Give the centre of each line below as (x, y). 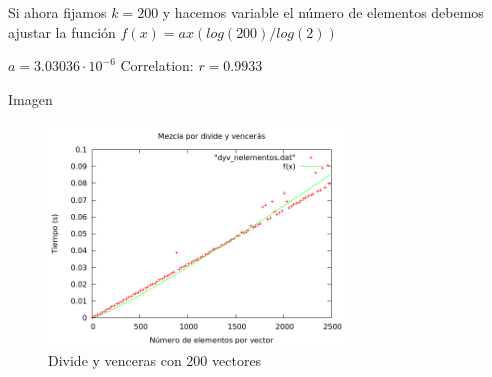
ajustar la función (62, 31)
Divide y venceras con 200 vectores (155, 359)
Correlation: (157, 65)
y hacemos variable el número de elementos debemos (323, 12)
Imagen (30, 98)
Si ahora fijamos (57, 12)
